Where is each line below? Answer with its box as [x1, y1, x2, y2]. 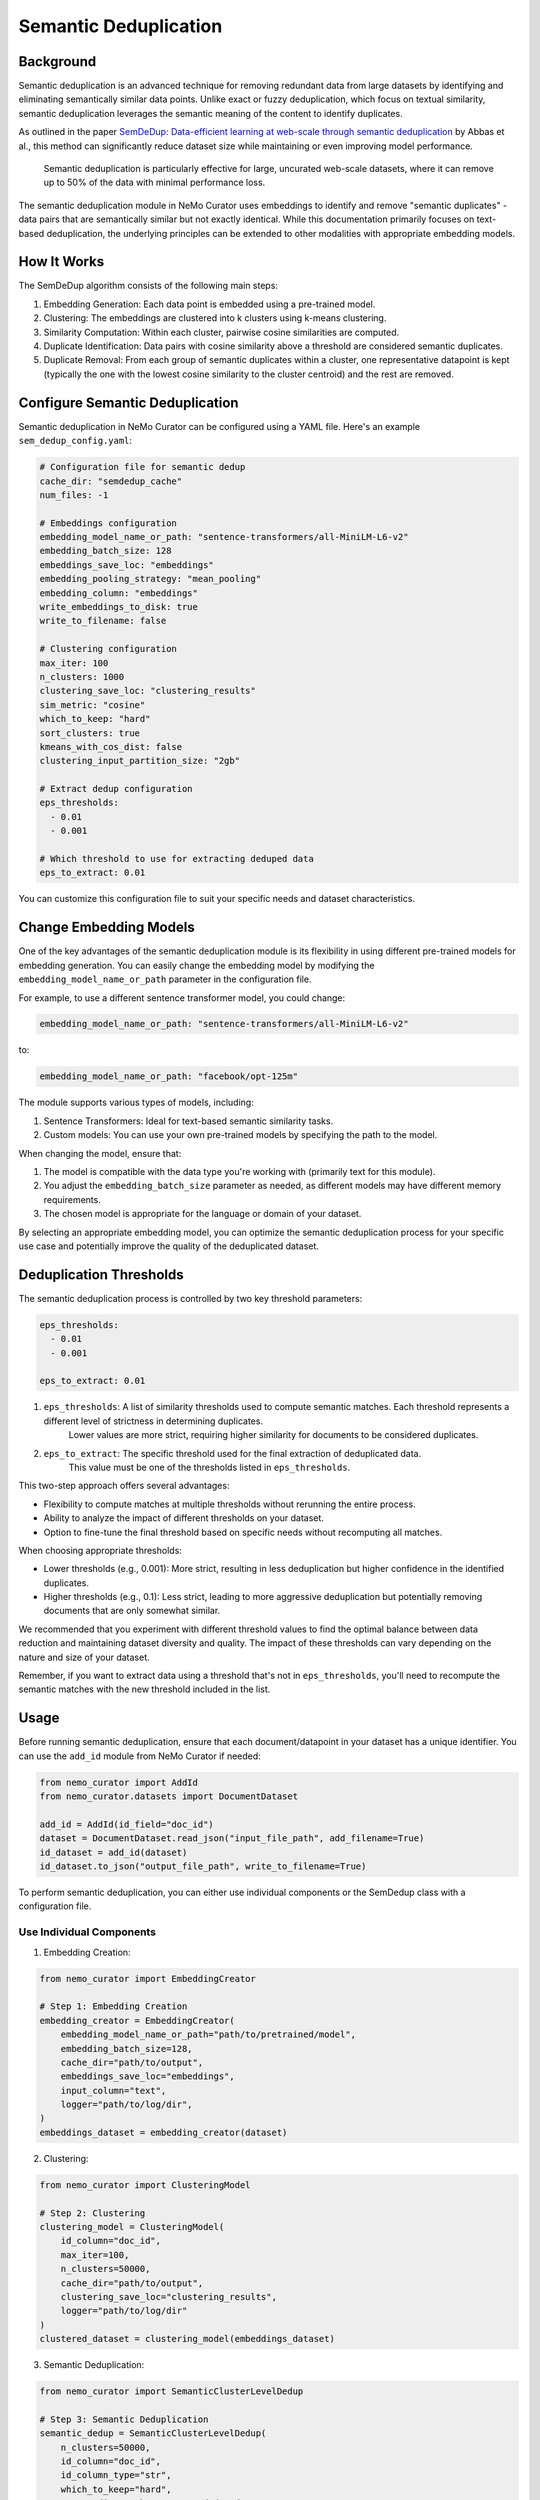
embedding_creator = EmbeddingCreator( [39, 2015, 235, 2026]
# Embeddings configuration [39, 517, 177, 529]
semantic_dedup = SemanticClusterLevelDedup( [39, 2428, 267, 2439]
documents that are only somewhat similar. [43, 1605, 221, 1617]
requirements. [43, 1193, 102, 1205]
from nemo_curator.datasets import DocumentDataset [39, 1791, 299, 1802]
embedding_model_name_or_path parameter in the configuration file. [18, 973, 312, 985]
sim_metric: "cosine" [39, 699, 146, 710]
